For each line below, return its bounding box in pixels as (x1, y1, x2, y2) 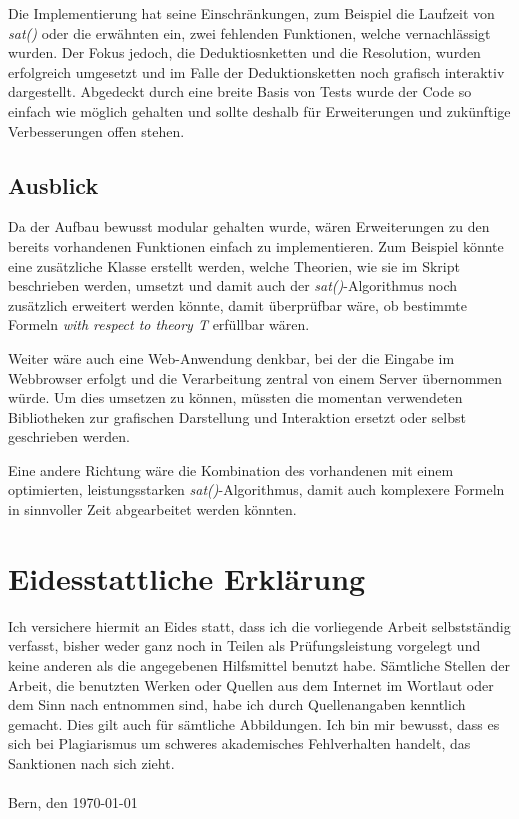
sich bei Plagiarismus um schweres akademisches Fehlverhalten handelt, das (8, 733, 471, 754)
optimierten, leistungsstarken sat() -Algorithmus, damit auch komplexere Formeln (8, 479, 505, 500)
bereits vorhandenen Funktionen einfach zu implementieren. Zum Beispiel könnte (8, 235, 504, 256)
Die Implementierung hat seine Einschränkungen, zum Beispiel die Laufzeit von (8, 3, 495, 23)
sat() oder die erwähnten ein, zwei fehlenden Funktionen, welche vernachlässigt (8, 22, 491, 43)
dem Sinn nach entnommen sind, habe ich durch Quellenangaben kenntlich (8, 694, 466, 715)
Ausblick (8, 169, 99, 200)
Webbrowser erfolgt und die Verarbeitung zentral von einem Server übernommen (8, 367, 502, 388)
